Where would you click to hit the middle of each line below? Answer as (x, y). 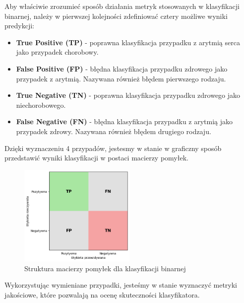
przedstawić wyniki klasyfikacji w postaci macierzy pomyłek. (96, 158)
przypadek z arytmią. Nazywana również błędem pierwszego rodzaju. (121, 78)
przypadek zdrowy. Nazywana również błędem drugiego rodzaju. (114, 131)
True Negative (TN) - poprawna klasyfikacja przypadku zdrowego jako (128, 95)
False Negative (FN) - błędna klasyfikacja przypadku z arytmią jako (124, 121)
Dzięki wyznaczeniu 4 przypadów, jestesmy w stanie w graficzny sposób (113, 148)
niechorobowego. (41, 105)
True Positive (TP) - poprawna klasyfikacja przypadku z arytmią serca (128, 42)
